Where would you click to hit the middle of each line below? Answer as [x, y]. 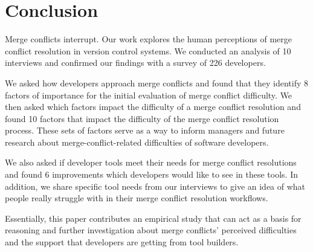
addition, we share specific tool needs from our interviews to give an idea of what [155, 186]
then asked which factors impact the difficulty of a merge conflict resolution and [153, 107]
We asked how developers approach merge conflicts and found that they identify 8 [157, 82]
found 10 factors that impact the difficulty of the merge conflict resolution [142, 118]
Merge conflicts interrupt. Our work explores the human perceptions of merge [148, 39]
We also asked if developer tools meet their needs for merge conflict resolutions [151, 162]
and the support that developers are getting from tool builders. [122, 242]
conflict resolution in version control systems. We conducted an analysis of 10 [148, 50]
